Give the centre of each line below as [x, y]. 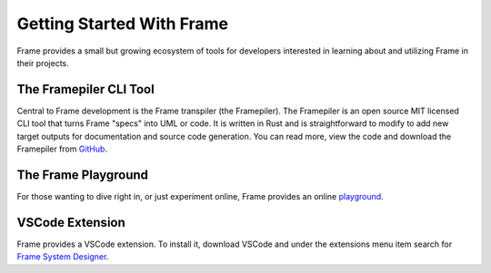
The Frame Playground [83, 175]
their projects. [43, 63]
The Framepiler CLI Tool [85, 89]
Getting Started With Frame [123, 24]
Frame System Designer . [63, 257]
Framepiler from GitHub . [62, 149]
